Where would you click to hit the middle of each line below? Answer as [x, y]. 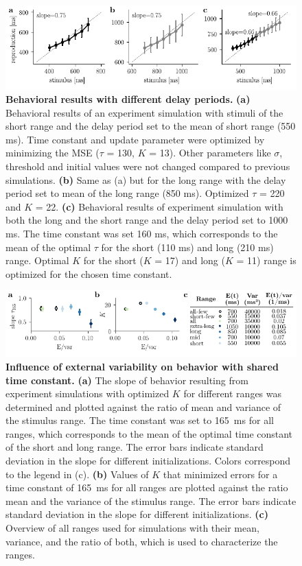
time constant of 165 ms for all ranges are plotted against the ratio [147, 487]
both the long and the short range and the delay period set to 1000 [147, 220]
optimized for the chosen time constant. [89, 273]
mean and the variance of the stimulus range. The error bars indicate [151, 500]
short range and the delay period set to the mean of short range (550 [151, 126]
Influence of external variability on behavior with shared [142, 366]
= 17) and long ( [190, 260]
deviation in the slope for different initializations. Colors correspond [148, 461]
